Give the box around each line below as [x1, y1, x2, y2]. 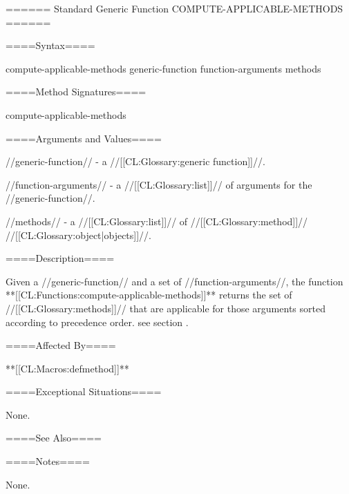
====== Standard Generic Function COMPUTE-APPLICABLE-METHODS [6, 1, 343, 15]
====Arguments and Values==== [6, 131, 162, 145]
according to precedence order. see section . [6, 314, 189, 329]
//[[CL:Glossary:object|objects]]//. [6, 227, 151, 242]
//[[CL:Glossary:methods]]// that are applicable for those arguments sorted [6, 301, 326, 315]
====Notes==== [6, 454, 90, 468]
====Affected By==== [6, 338, 116, 352]
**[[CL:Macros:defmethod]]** [6, 361, 129, 375]
